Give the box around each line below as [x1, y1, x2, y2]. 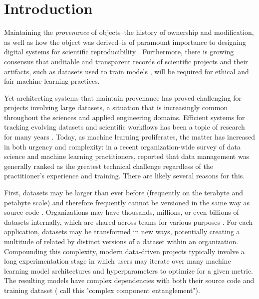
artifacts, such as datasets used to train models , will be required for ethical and [4, 66, 249, 76]
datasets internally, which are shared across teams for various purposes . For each [4, 216, 253, 227]
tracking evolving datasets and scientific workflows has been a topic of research [4, 122, 245, 132]
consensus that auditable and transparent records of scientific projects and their [4, 56, 248, 66]
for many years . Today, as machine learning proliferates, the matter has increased [4, 132, 256, 142]
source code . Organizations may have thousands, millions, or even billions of [4, 207, 239, 217]
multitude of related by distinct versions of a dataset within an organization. [4, 236, 239, 246]
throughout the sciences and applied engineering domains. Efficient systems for [4, 112, 245, 122]
